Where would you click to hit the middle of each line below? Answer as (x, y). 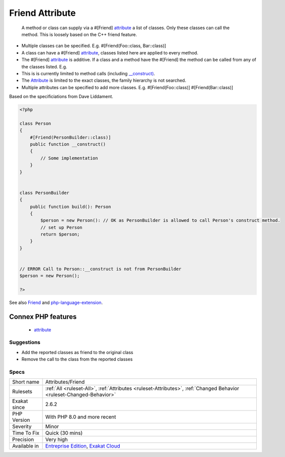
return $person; (60, 234)
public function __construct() (68, 144)
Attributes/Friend (65, 382)
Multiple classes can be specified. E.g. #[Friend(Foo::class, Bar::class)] (94, 46)
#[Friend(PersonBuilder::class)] (71, 137)
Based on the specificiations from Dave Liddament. (61, 97)
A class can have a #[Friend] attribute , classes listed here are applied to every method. (110, 52)
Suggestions (25, 343)
